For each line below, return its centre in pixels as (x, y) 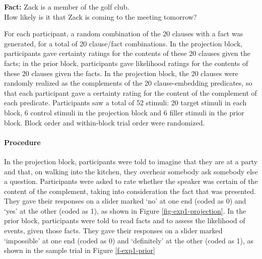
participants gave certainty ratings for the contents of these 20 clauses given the (127, 53)
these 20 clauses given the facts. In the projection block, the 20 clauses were (121, 73)
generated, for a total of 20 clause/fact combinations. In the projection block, (123, 43)
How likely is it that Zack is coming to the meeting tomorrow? (101, 16)
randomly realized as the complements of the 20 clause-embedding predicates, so (128, 83)
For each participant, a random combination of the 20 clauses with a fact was (124, 34)
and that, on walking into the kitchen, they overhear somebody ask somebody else (131, 171)
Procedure (22, 142)
